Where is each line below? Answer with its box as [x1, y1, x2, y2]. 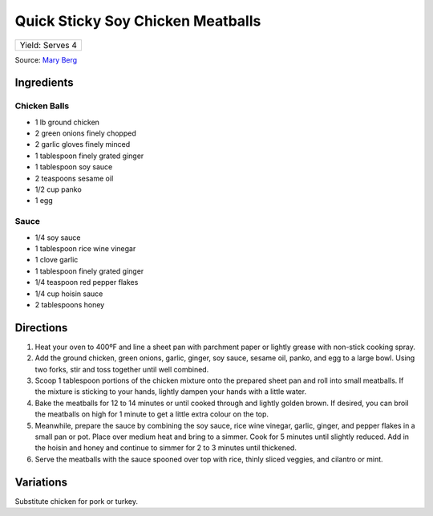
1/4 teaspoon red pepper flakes [34, 278, 139, 287]
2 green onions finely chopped [34, 128, 136, 138]
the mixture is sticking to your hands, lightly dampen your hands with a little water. [34, 387, 307, 396]
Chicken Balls [14, 100, 70, 112]
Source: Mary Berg [14, 55, 78, 64]
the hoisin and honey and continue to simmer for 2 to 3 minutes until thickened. [34, 443, 297, 453]
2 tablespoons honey [34, 299, 105, 309]
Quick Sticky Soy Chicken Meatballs [14, 12, 261, 30]
